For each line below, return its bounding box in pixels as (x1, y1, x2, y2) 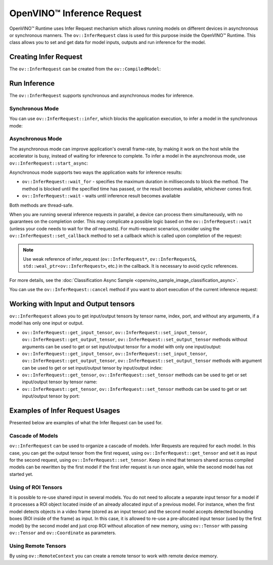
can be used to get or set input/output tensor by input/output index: (22, 365, 163, 371)
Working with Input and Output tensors (9, 299, 135, 308)
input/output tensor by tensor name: (22, 379, 98, 385)
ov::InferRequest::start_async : (9, 160, 88, 166)
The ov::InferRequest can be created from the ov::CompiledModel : (9, 66, 161, 72)
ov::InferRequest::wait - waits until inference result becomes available (22, 193, 180, 199)
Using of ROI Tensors (9, 483, 63, 491)
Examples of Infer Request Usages (9, 407, 120, 415)
